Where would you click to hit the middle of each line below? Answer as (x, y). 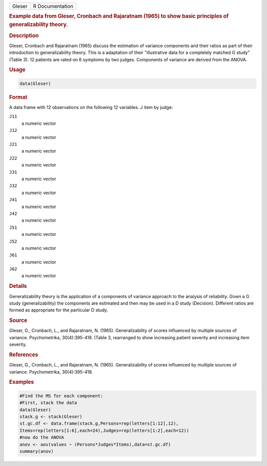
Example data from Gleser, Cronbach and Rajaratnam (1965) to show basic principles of (119, 16)
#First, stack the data (48, 403)
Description (24, 36)
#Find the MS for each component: (61, 396)
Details (18, 286)
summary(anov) (37, 451)
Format (18, 97)
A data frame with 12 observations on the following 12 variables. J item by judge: (91, 107)
